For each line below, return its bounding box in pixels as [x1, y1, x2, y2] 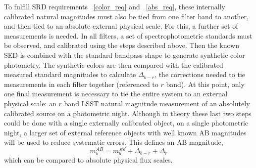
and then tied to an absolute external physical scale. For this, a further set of [4, 21, 238, 31]
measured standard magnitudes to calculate [4, 69, 136, 80]
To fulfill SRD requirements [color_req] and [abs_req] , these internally [4, 1, 225, 11]
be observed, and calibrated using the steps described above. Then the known [4, 40, 239, 50]
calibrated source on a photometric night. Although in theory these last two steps [4, 108, 252, 118]
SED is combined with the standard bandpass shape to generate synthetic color [4, 49, 245, 60]
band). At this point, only [166, 79, 245, 89]
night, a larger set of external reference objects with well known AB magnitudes [4, 127, 247, 137]
